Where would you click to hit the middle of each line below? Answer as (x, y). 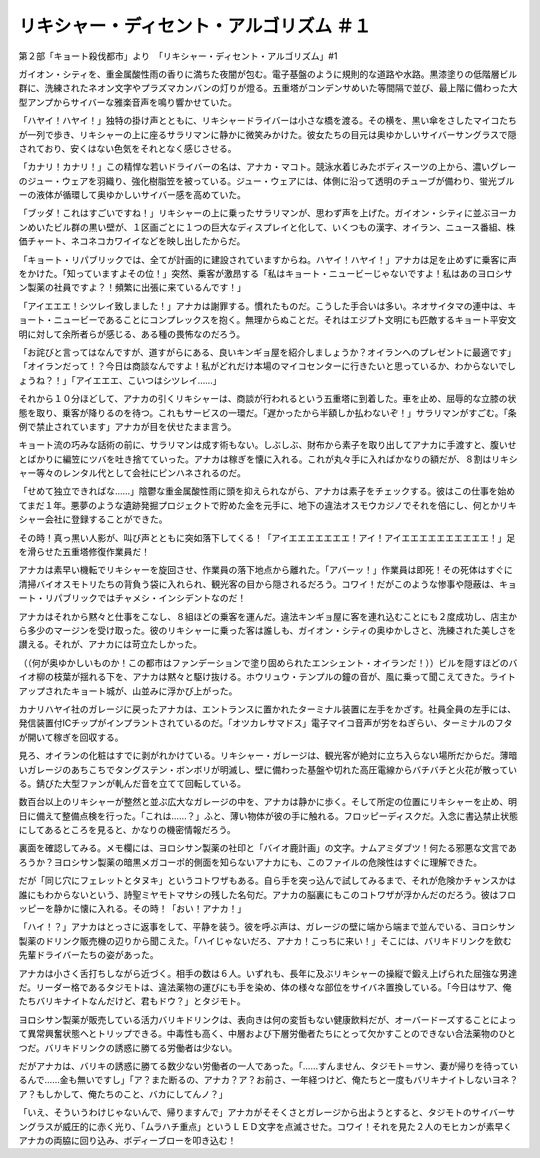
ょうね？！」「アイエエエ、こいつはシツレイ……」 (120, 380)
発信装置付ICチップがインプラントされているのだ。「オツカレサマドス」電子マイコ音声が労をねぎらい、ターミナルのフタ (265, 723)
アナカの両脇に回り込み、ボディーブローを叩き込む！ (127, 1140)
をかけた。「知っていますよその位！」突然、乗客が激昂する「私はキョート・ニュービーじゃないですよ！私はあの (248, 274)
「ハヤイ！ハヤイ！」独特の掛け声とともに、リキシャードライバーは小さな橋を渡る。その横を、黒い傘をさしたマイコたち (267, 121)
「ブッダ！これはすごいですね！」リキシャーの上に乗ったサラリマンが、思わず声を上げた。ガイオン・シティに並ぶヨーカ (267, 213)
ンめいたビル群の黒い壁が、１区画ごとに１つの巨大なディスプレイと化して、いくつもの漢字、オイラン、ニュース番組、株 (267, 227)
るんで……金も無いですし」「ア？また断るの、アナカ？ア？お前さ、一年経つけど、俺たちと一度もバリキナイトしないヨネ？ (268, 1080)
